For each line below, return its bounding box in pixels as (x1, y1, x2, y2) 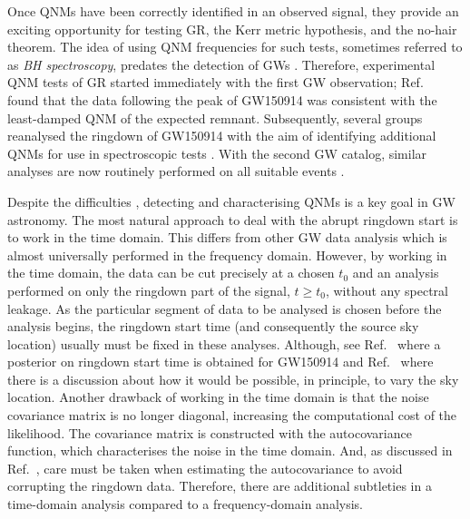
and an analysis (352, 263, 439, 282)
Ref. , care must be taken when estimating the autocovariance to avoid (7, 458, 403, 477)
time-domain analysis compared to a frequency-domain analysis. (7, 495, 363, 514)
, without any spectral (325, 280, 448, 299)
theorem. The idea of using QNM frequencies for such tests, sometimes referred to (7, 37, 463, 56)
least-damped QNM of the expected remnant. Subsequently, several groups (7, 108, 423, 127)
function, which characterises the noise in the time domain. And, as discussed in (7, 441, 453, 460)
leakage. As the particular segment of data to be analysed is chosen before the (7, 299, 442, 318)
